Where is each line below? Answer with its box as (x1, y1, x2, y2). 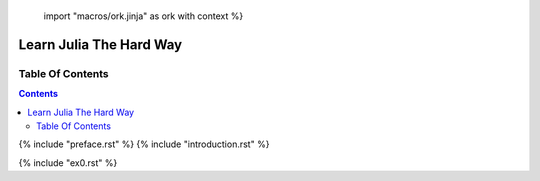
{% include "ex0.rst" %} (18, 156, 118, 169)
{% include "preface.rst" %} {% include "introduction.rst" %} (18, 138, 270, 150)
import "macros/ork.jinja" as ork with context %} (43, 10, 244, 22)
